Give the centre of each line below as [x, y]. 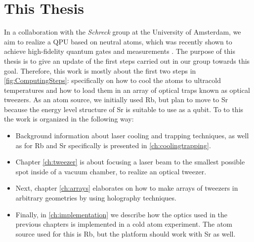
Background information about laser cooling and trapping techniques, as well [132, 136]
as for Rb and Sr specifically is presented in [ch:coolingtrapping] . [113, 145]
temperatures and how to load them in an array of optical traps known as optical [127, 90]
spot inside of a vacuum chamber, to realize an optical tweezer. [111, 171]
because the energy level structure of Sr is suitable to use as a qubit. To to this [124, 109]
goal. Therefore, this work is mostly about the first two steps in [100, 70]
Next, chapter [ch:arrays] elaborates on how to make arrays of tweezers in [127, 188]
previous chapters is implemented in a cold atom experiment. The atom [124, 224]
